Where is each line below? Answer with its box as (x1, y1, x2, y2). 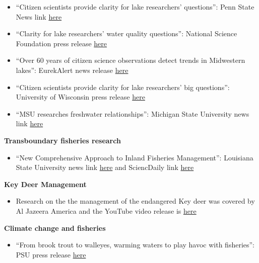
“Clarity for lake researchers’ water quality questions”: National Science (16, 28, 237, 39)
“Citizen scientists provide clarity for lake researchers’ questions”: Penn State (16, 2, 254, 12)
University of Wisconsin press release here (16, 92, 145, 102)
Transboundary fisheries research (4, 135, 121, 145)
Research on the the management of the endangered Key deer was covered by (16, 196, 255, 206)
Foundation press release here (16, 38, 107, 48)
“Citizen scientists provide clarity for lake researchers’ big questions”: (16, 81, 230, 92)
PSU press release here (16, 249, 86, 259)
